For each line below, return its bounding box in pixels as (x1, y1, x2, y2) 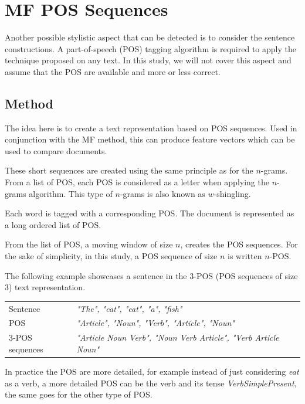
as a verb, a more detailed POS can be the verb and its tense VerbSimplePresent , (5, 376, 297, 389)
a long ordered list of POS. (5, 218, 101, 230)
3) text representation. (5, 281, 86, 293)
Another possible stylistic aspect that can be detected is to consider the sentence (5, 31, 295, 43)
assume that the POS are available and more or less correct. (5, 65, 221, 77)
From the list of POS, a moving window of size (5, 238, 173, 250)
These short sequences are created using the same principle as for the (5, 164, 253, 176)
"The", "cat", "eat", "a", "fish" (76, 302, 182, 314)
